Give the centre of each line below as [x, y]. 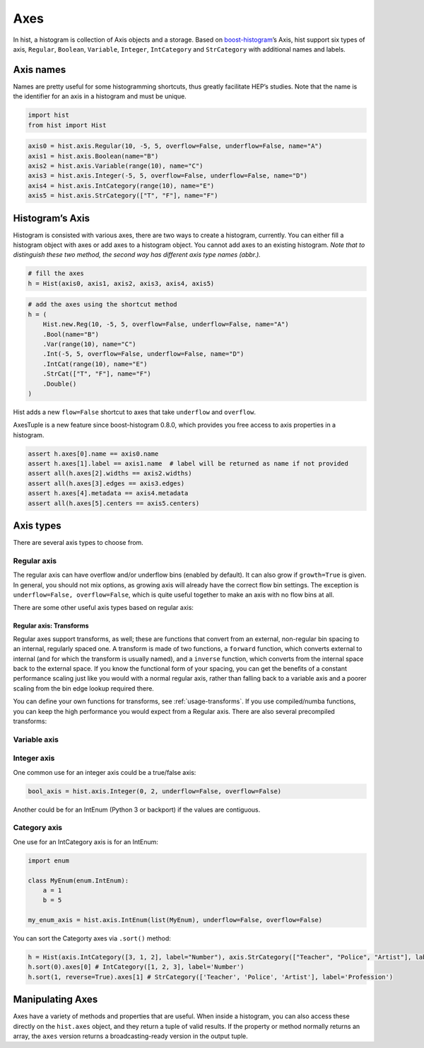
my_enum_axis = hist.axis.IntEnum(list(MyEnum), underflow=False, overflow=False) [175, 920]
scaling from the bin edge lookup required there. [84, 688]
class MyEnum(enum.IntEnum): [78, 880]
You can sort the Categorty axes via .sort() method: [92, 938]
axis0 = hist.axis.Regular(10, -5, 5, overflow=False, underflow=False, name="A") [175, 146]
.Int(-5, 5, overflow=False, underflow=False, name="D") [143, 354]
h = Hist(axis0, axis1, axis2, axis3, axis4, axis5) [121, 283]
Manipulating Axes [55, 1000]
